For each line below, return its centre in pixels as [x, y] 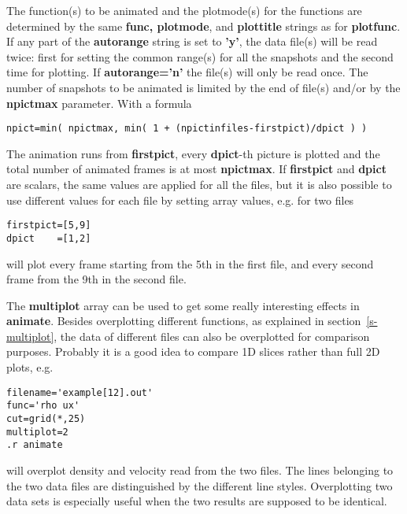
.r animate [35, 445]
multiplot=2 [37, 432]
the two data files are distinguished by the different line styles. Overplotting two [200, 485]
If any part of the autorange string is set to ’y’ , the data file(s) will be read [192, 41]
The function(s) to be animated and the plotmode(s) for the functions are [184, 10]
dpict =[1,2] [49, 238]
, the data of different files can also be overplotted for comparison [212, 336]
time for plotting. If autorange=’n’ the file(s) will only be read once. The [187, 72]
